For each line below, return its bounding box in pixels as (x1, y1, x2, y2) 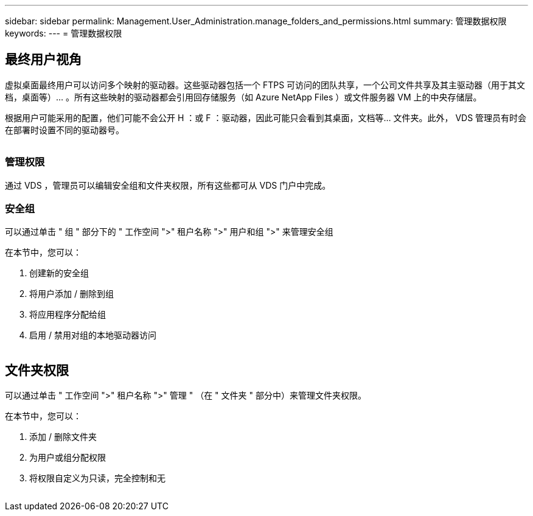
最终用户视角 (5, 52, 82, 68)
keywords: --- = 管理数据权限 (5, 28, 122, 38)
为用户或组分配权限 (29, 452, 106, 463)
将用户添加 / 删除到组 (29, 288, 114, 299)
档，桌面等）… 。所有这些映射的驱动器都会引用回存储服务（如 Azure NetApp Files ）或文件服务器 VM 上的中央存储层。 (5, 91, 482, 102)
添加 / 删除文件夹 (29, 431, 97, 442)
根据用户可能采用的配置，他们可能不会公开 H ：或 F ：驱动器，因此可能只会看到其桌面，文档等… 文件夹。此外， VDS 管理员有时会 (5, 112, 527, 123)
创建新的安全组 (29, 268, 89, 279)
